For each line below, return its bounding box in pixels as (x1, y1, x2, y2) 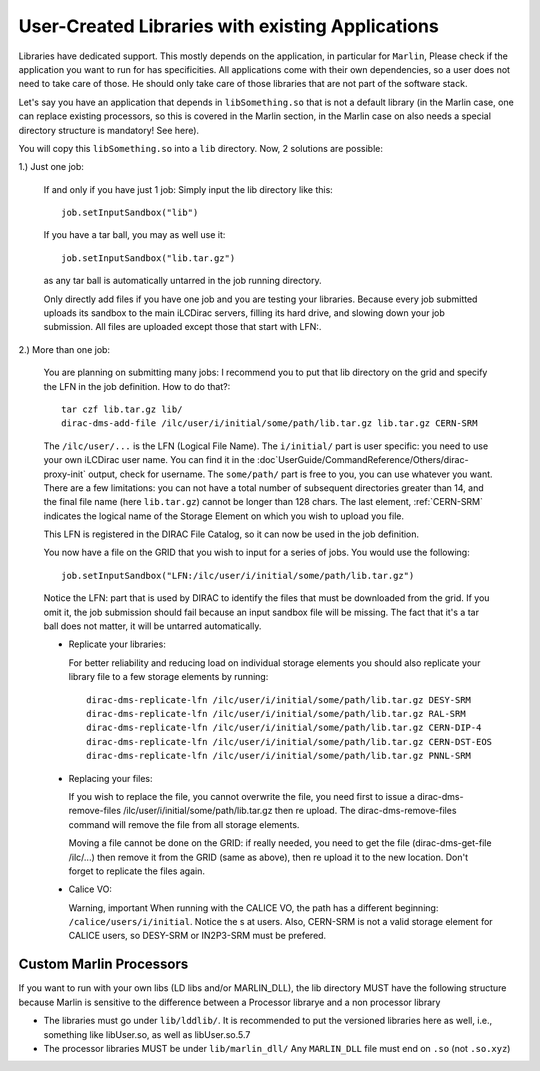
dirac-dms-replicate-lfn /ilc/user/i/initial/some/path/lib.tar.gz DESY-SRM (86, 694, 472, 705)
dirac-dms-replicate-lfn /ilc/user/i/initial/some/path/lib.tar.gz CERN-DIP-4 (86, 722, 482, 734)
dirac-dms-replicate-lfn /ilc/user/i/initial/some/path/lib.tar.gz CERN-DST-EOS (86, 736, 493, 747)
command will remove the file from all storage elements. (68, 818, 300, 830)
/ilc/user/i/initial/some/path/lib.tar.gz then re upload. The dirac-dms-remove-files (123, 805, 457, 817)
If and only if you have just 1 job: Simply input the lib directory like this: (43, 183, 334, 195)
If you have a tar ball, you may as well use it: (43, 229, 226, 241)
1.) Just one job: (18, 161, 85, 173)
